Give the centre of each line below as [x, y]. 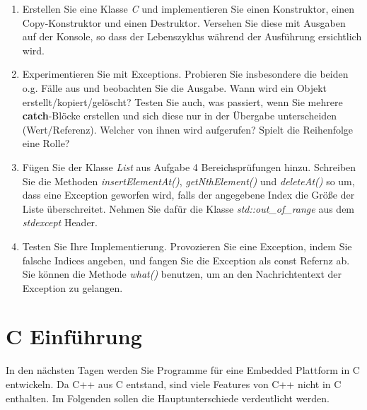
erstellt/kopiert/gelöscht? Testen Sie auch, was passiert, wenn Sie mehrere [182, 101]
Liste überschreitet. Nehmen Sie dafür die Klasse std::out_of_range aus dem [188, 208]
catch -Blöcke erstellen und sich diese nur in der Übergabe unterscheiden [180, 116]
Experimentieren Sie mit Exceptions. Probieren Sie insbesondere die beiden [185, 74]
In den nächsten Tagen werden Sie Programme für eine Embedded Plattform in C [183, 370]
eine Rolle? [46, 143]
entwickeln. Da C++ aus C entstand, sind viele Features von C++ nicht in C [174, 384]
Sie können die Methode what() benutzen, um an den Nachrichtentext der [182, 274]
